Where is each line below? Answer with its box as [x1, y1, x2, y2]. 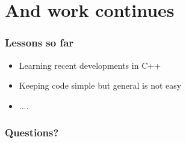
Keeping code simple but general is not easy [19, 79, 182, 92]
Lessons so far [5, 35, 74, 50]
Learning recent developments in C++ [19, 59, 161, 71]
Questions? [5, 125, 59, 140]
